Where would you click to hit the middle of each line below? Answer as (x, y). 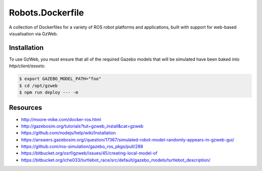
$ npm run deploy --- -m (49, 92)
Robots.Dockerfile (47, 13)
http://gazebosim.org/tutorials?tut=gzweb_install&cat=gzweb (82, 126)
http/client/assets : (27, 66)
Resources (25, 108)
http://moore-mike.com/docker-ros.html (61, 119)
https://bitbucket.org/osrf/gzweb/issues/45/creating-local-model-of (89, 153)
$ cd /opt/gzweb (39, 85)
